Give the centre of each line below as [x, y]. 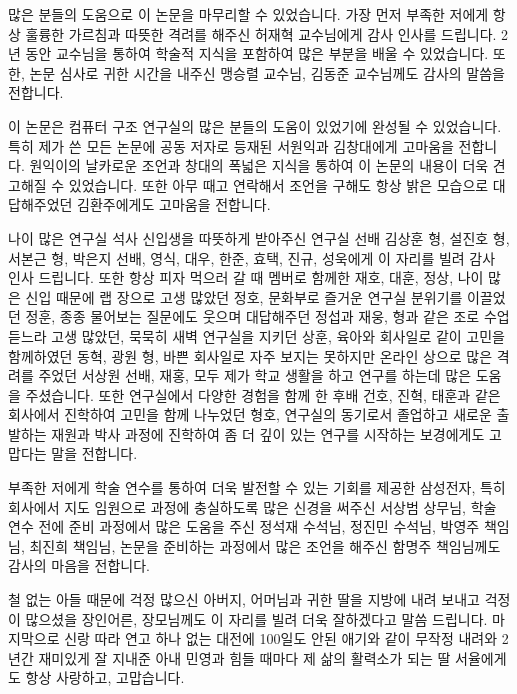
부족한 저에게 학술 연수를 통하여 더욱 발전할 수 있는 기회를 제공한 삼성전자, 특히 [257, 487]
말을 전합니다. [94, 453]
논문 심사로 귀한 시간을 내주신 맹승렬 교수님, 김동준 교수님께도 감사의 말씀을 [267, 72]
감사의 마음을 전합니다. [79, 565]
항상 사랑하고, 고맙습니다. [105, 677]
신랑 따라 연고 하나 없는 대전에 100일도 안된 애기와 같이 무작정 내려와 [281, 638]
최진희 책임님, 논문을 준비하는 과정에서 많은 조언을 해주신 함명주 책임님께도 [265, 545]
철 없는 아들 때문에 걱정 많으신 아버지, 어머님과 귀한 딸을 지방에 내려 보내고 [244, 599]
